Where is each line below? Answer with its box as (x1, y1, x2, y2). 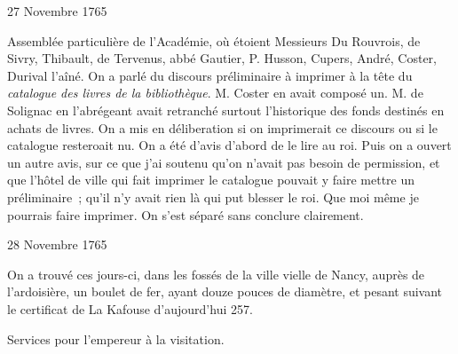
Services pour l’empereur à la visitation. (7, 329, 225, 348)
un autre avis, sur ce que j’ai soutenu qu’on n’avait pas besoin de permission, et (7, 153, 440, 171)
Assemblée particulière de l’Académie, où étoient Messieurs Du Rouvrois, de (7, 31, 421, 50)
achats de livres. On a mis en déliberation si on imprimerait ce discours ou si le (7, 118, 438, 137)
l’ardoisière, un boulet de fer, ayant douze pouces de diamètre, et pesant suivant (7, 282, 443, 301)
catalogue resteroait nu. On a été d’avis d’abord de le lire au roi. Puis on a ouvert (7, 136, 452, 154)
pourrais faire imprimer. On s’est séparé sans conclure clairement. (7, 205, 364, 224)
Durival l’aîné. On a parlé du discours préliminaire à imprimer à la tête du (7, 66, 413, 84)
